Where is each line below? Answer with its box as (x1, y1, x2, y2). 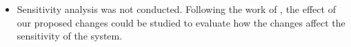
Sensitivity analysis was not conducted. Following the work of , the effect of (17, 2, 336, 16)
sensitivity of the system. (17, 29, 123, 43)
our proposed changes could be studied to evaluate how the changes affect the (17, 15, 345, 29)
